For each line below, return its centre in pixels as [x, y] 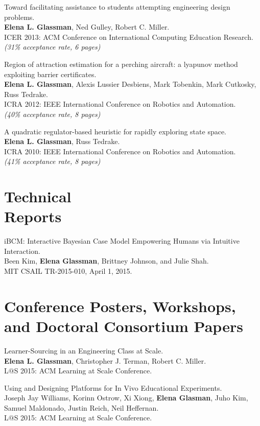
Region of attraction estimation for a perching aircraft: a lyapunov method [121, 64]
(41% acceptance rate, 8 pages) [52, 161]
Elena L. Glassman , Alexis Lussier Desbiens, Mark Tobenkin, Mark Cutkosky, [130, 84]
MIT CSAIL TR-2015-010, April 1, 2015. [68, 271]
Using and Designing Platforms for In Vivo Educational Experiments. [113, 387]
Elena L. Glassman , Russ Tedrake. [62, 141]
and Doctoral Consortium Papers [124, 326]
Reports [33, 216]
